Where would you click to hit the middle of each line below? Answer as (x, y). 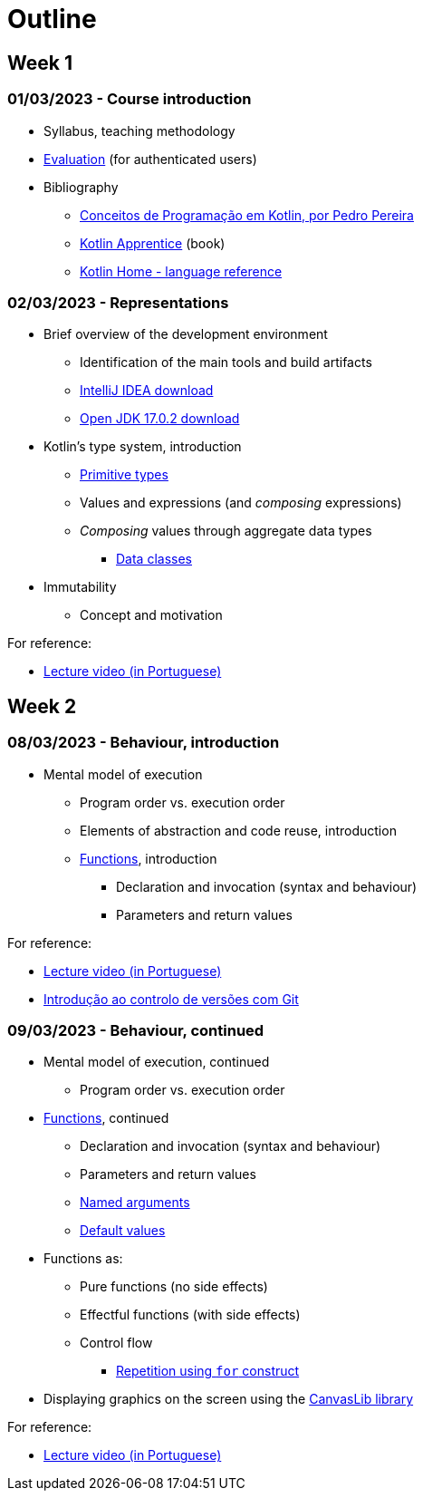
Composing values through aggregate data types (226, 531)
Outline (52, 19)
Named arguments (135, 1203)
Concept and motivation (151, 615)
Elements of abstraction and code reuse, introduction (238, 830)
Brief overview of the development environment (186, 334)
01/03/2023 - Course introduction (130, 99)
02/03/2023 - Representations (118, 302)
